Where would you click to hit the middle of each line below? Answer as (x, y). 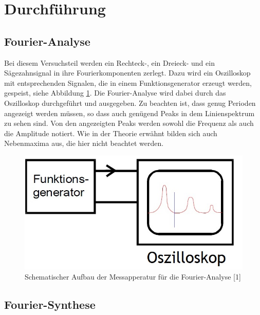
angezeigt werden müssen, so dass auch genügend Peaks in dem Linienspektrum (129, 113)
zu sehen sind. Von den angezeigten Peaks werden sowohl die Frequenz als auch (129, 123)
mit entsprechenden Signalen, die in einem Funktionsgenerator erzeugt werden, (128, 82)
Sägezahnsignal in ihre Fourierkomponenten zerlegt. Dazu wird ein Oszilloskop (127, 73)
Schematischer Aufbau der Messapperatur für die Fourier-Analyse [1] (133, 276)
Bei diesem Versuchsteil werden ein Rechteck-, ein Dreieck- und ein (109, 62)
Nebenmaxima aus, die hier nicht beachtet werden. (84, 143)
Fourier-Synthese (50, 304)
